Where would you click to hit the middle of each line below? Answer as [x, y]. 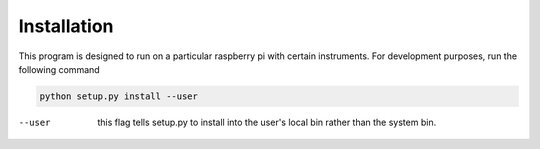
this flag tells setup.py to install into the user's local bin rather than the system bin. [267, 122]
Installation [66, 26]
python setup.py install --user [119, 96]
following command [59, 69]
